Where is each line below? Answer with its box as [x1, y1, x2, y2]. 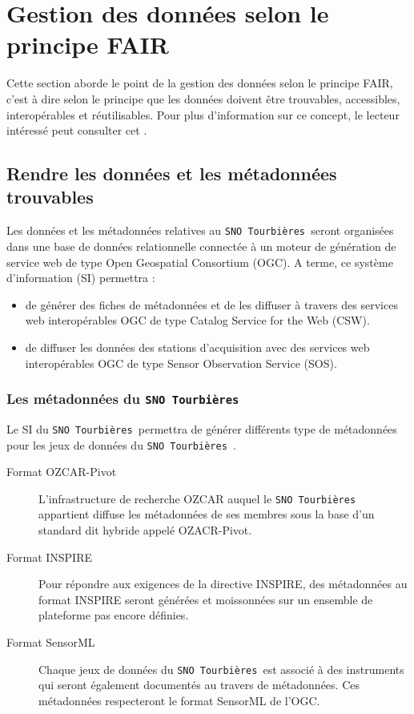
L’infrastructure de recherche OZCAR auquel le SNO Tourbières [38, 490, 356, 506]
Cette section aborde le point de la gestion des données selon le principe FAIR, [6, 75, 393, 91]
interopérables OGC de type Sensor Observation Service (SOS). [25, 354, 337, 371]
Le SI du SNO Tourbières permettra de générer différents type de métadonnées [6, 420, 397, 437]
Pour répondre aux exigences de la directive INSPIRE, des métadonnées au [38, 575, 408, 592]
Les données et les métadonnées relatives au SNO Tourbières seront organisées [6, 222, 394, 239]
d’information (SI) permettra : [6, 269, 155, 286]
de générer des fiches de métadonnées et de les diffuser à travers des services [25, 296, 398, 313]
